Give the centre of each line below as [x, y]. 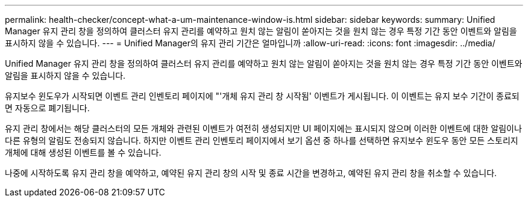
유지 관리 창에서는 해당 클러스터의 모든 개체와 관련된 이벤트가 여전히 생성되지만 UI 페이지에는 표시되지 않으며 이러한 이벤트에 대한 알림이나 [263, 128]
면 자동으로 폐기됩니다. [47, 108]
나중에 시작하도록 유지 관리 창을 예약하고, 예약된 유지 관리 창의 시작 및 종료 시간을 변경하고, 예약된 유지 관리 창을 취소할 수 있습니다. [251, 173]
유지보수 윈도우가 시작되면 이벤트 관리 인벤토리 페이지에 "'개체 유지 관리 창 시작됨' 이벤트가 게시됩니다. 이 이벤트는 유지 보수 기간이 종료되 [262, 96]
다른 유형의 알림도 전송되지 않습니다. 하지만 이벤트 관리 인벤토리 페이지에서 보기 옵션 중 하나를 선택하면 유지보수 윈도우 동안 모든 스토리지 [262, 140]
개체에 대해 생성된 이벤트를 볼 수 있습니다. [83, 152]
